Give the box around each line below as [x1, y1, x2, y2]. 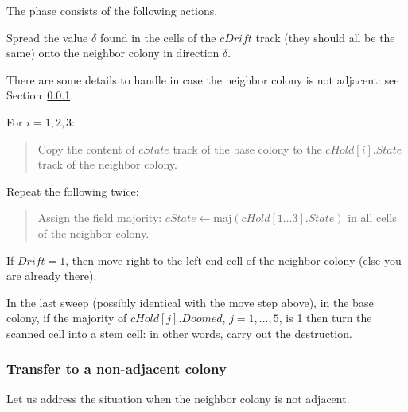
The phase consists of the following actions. [6, 2, 218, 18]
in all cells [348, 209, 397, 226]
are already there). [6, 267, 97, 284]
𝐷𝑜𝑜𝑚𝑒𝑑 [181, 313, 223, 325]
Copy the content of [37, 140, 135, 157]
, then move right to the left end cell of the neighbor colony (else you [65, 251, 402, 268]
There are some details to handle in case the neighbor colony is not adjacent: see [6, 71, 399, 87]
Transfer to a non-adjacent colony [6, 359, 227, 379]
